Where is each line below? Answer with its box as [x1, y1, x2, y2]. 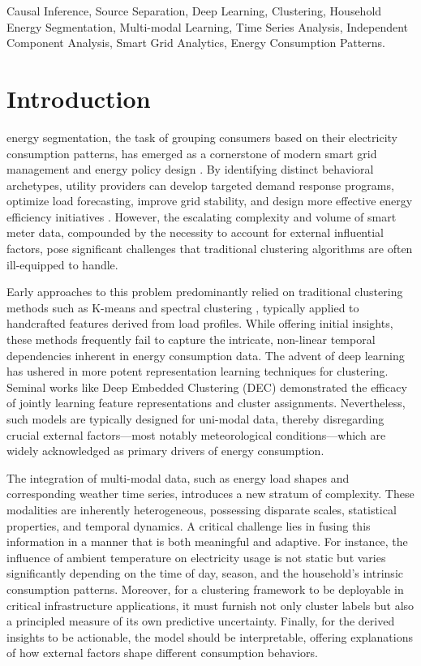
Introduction [6, 81, 151, 114]
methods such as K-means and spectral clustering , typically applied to [6, 299, 359, 316]
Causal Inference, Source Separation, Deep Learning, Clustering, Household [6, 2, 382, 19]
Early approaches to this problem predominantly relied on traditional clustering [6, 283, 403, 300]
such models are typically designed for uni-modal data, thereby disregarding [6, 410, 384, 427]
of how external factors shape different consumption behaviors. [6, 644, 318, 661]
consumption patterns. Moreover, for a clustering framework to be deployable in [6, 580, 404, 597]
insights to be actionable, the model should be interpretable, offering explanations [6, 628, 413, 645]
